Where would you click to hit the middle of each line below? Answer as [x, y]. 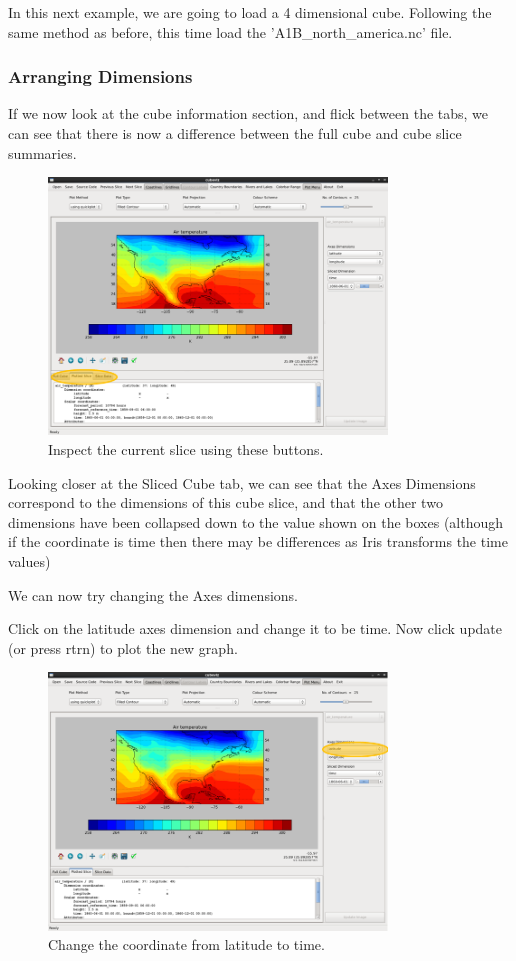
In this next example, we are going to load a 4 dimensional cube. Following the [250, 12]
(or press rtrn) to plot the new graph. [123, 647]
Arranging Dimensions [100, 76]
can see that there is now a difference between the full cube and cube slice [235, 133]
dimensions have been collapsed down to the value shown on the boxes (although [256, 521]
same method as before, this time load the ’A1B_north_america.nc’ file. [230, 31]
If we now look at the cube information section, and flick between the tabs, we [248, 113]
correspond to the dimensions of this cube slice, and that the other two [225, 502]
